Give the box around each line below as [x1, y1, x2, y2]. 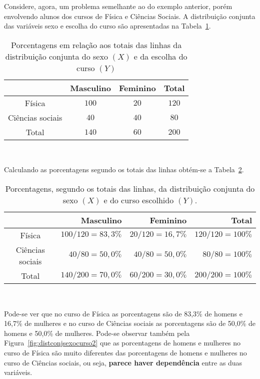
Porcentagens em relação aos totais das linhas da [11, 39, 182, 51]
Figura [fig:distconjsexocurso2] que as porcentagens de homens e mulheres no [4, 337, 240, 348]
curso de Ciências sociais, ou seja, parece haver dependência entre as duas [4, 357, 242, 367]
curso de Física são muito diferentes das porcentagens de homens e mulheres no [4, 347, 247, 357]
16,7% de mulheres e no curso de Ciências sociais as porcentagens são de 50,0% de [4, 318, 256, 328]
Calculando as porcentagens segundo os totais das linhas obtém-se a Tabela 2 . [4, 164, 244, 175]
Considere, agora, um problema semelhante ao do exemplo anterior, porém [4, 1, 232, 11]
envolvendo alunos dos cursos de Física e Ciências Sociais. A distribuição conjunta [4, 11, 255, 21]
